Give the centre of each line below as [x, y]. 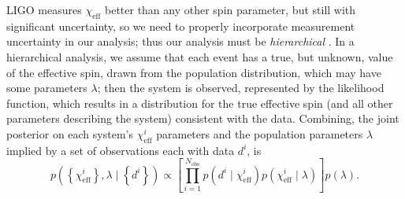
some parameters [47, 88]
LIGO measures [44, 9]
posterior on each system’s [70, 133]
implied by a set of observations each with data [121, 150]
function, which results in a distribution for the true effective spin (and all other [200, 103]
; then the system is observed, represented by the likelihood [241, 88]
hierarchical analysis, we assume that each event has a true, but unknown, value [200, 56]
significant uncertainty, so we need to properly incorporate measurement [181, 26]
